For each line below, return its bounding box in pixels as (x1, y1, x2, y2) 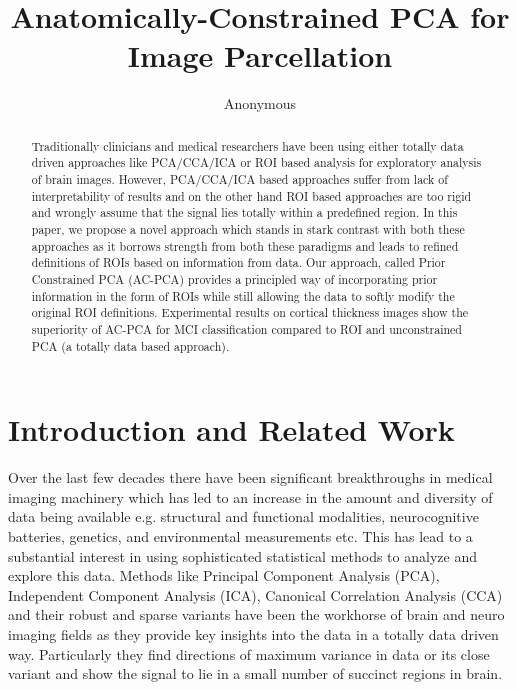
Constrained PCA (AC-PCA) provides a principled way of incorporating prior (31, 270, 438, 287)
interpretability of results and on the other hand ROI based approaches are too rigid (31, 187, 472, 204)
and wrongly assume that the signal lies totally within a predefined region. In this (31, 204, 458, 221)
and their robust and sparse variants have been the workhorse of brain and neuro (8, 604, 505, 625)
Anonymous (223, 93, 297, 114)
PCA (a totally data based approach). (31, 337, 230, 354)
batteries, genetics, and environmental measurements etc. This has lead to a (8, 525, 473, 546)
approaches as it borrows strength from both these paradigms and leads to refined (31, 237, 459, 254)
